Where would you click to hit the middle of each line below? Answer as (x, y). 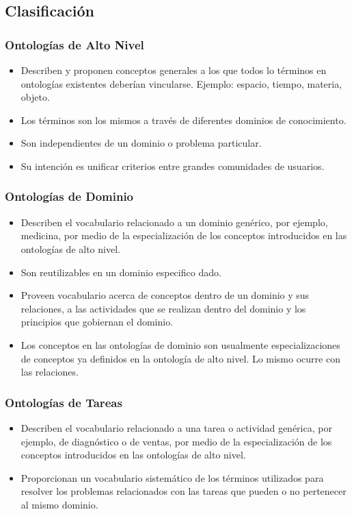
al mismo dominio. (59, 504)
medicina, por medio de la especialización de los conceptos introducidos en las (184, 235)
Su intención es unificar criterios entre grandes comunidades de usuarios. (173, 166)
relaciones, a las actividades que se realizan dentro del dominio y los (163, 308)
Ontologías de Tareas (64, 402)
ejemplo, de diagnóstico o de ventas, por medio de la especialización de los (176, 441)
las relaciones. (50, 372)
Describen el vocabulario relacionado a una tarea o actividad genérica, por (176, 427)
